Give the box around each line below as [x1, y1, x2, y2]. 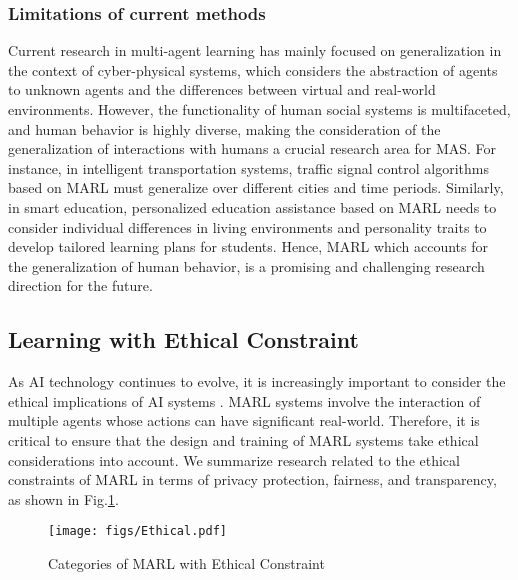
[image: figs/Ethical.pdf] [48, 524, 227, 539]
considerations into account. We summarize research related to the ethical [8, 449, 460, 470]
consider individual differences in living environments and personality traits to [8, 216, 487, 237]
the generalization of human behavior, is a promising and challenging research [8, 255, 485, 276]
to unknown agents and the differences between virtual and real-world [8, 79, 436, 100]
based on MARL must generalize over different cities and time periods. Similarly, [8, 177, 504, 198]
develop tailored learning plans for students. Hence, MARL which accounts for [8, 236, 488, 257]
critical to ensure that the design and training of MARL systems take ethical [8, 429, 479, 450]
